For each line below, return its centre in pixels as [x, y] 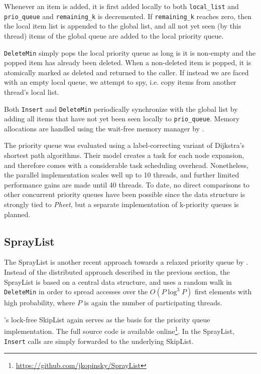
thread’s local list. [32, 91]
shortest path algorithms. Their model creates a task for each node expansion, [124, 155]
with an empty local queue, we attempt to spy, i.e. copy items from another [120, 82]
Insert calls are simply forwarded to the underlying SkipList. [99, 341]
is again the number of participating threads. [153, 303]
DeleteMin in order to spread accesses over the [76, 292]
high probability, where [40, 303]
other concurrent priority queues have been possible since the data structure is [125, 194]
